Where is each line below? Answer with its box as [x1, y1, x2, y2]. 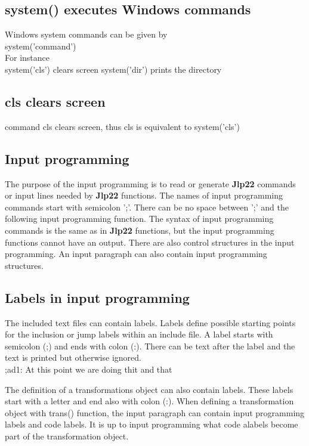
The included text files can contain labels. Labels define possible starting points [5, 316, 296, 329]
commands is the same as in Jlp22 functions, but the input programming [5, 224, 274, 236]
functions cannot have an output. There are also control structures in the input [5, 236, 295, 248]
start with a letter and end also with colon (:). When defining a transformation [5, 395, 294, 407]
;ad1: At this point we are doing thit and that [5, 363, 172, 375]
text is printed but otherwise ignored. [5, 351, 141, 364]
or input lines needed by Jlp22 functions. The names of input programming [5, 189, 283, 202]
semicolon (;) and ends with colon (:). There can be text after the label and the [5, 339, 295, 352]
